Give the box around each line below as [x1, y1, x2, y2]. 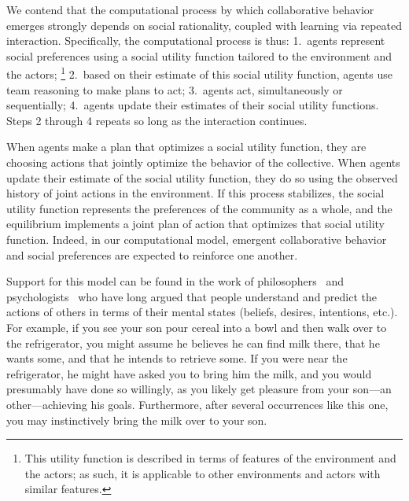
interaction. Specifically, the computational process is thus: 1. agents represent [6, 32, 385, 49]
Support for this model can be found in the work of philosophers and [6, 273, 345, 289]
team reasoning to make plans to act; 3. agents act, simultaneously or [6, 81, 343, 98]
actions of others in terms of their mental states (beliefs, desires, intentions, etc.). [6, 304, 398, 320]
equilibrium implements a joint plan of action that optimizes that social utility [6, 216, 385, 232]
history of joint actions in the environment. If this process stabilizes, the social [6, 185, 385, 201]
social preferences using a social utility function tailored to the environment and [6, 47, 392, 64]
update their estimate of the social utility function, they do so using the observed [6, 169, 398, 186]
